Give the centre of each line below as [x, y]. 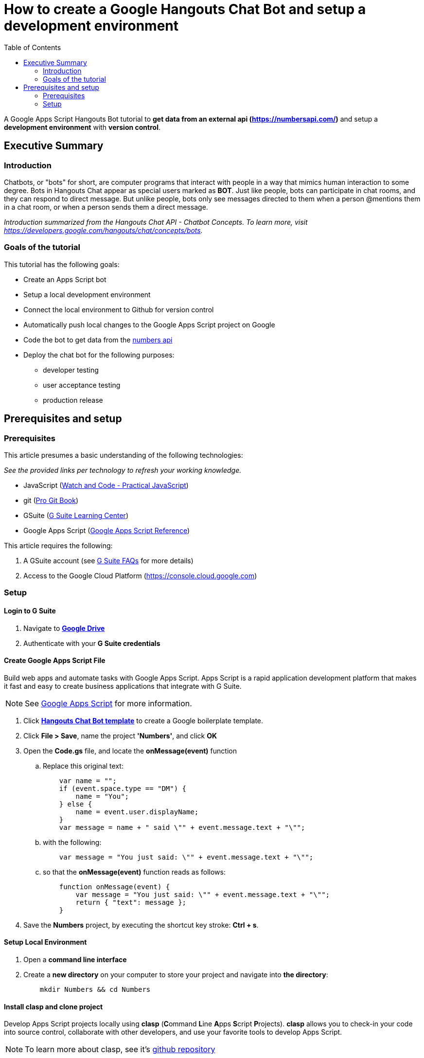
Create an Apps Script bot [65, 279]
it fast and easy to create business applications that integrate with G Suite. [123, 686]
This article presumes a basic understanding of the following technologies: [124, 455]
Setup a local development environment [87, 294]
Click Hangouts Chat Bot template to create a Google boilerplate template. [143, 720]
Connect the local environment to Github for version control [119, 309]
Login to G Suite [30, 610]
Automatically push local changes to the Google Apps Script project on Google [149, 324]
